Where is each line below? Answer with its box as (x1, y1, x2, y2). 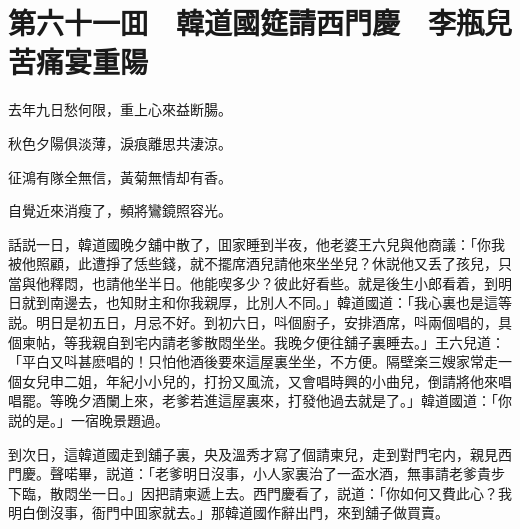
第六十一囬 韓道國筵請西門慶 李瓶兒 (8, 2, 513, 43)
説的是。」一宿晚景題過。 (8, 410, 169, 431)
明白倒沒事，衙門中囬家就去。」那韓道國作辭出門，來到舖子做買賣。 (8, 502, 449, 523)
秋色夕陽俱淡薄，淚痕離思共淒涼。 (8, 132, 232, 153)
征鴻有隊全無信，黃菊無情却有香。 (8, 166, 232, 187)
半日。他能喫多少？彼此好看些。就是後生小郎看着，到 (147, 272, 498, 293)
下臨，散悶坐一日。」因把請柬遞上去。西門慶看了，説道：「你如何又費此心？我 (8, 482, 512, 503)
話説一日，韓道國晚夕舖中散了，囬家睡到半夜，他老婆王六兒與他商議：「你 (8, 233, 491, 254)
